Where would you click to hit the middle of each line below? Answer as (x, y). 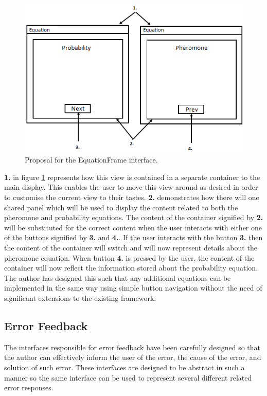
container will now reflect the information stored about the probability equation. (131, 268)
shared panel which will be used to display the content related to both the (121, 207)
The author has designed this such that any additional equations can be (118, 277)
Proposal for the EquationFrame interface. (91, 160)
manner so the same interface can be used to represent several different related (128, 377)
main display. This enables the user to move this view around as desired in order (131, 187)
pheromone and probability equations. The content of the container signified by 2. (134, 217)
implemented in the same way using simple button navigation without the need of (133, 288)
